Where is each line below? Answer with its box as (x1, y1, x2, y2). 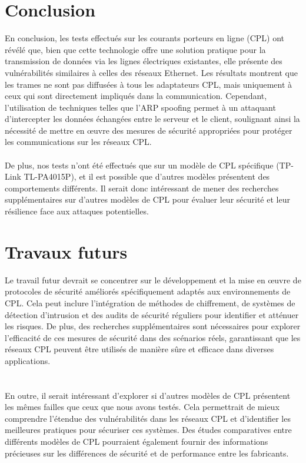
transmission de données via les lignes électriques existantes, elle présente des (5, 55, 282, 67)
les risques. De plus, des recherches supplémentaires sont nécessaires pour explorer (5, 320, 301, 332)
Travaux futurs (5, 239, 128, 263)
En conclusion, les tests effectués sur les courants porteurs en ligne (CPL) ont (5, 32, 285, 44)
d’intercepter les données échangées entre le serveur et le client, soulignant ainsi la (5, 113, 300, 125)
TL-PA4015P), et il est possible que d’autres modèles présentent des (24, 170, 270, 183)
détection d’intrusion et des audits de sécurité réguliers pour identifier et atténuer (5, 308, 299, 320)
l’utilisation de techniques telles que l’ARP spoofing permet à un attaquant (5, 101, 276, 113)
